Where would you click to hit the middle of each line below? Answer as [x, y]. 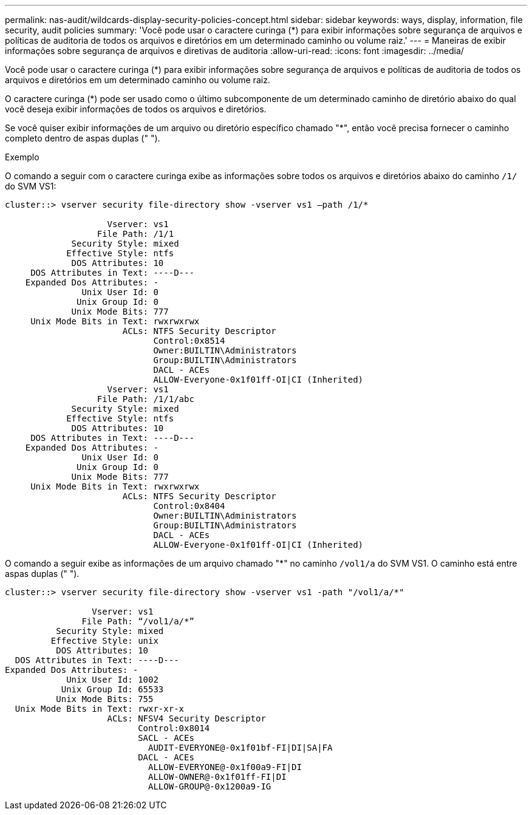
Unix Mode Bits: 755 [105, 699]
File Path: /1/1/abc [145, 399]
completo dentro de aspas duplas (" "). [83, 138]
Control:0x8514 [189, 341]
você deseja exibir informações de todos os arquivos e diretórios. [136, 109]
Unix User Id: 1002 [112, 680]
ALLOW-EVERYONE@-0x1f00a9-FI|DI [225, 767]
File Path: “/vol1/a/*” [138, 621]
